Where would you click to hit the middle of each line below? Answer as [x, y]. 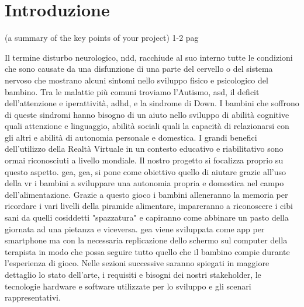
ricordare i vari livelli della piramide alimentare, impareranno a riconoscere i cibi [149, 206]
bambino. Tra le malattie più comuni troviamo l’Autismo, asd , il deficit [132, 91]
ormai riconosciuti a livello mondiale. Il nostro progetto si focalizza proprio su [144, 160]
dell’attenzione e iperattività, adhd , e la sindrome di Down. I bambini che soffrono [152, 103]
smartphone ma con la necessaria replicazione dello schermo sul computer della [146, 240]
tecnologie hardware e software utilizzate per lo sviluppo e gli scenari [128, 286]
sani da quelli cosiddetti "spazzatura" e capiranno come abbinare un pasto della [147, 217]
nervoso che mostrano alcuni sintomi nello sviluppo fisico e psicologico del [137, 80]
